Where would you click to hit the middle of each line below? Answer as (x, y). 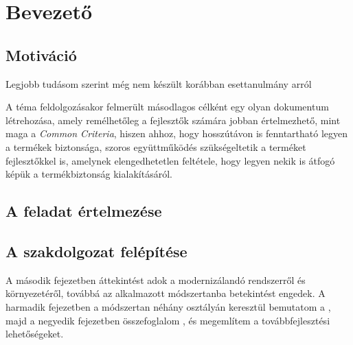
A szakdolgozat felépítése (96, 251)
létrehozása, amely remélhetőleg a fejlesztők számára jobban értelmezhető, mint (173, 120)
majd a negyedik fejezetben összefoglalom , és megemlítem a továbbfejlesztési (168, 320)
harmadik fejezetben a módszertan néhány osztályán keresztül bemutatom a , (168, 306)
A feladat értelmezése (84, 211)
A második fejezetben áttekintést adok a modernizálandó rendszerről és (156, 279)
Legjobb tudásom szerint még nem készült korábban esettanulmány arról (159, 83)
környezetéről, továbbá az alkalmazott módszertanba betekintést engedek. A (166, 293)
